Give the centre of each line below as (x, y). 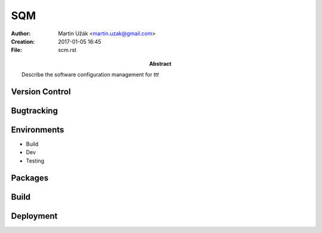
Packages (30, 178)
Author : (21, 33)
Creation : (23, 41)
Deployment (34, 216)
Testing (35, 161)
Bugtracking (34, 111)
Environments (38, 129)
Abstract (160, 63)
